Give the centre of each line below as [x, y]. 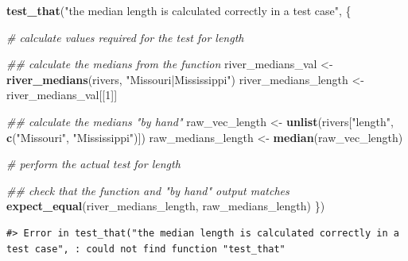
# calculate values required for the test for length [125, 37]
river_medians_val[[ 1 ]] [62, 95]
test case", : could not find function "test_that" [146, 249]
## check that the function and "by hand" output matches [148, 190]
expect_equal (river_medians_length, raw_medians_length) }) [166, 206]
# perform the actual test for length [93, 164]
